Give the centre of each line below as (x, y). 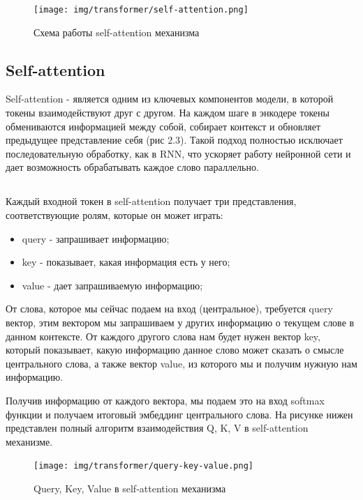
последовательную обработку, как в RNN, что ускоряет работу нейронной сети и (178, 153)
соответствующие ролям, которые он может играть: (114, 215)
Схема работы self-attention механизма (117, 32)
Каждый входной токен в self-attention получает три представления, (151, 201)
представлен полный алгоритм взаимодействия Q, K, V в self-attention (157, 428)
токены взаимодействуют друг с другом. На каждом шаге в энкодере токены (168, 113)
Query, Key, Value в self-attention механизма (130, 488)
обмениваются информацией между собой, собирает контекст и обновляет (163, 126)
